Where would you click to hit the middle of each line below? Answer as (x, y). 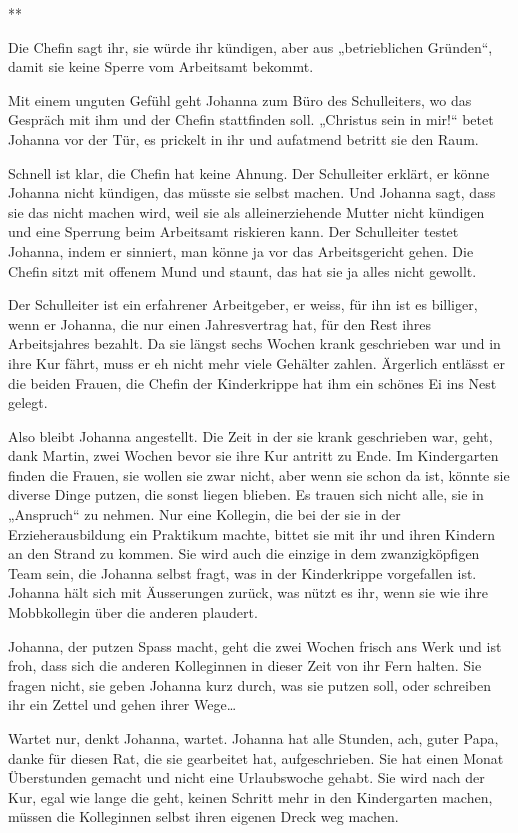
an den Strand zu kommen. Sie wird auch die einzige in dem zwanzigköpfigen (244, 553)
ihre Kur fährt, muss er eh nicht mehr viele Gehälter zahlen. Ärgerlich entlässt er (256, 362)
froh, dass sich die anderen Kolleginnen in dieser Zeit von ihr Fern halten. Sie (245, 665)
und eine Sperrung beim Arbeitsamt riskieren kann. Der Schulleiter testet (233, 231)
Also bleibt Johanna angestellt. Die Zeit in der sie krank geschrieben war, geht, (250, 435)
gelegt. (28, 402)
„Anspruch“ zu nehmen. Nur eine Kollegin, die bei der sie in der (204, 514)
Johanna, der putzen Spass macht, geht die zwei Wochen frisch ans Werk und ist (255, 645)
